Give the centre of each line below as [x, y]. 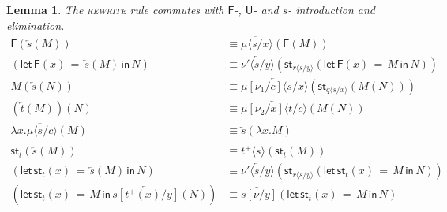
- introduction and [331, 9]
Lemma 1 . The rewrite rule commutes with [115, 9]
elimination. [36, 25]
